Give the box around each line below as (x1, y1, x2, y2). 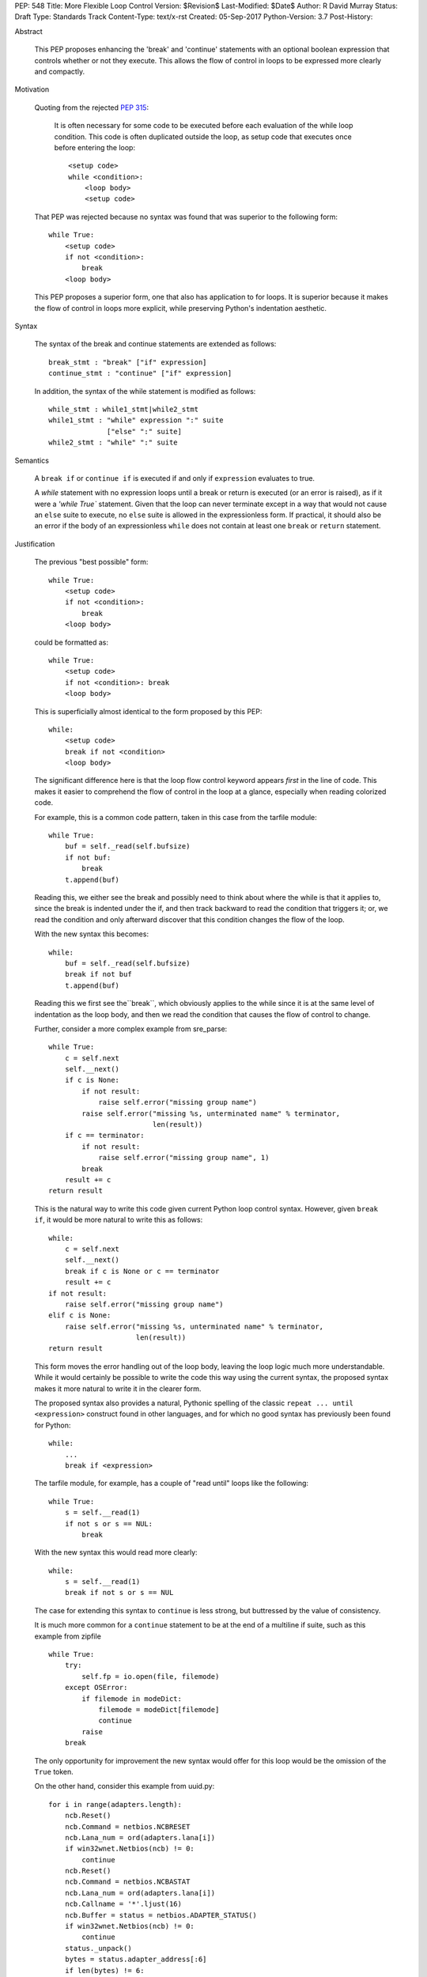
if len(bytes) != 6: (64, 1966, 145, 1975)
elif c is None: (48, 1311, 111, 1320)
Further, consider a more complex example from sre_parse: (34, 1024, 228, 1034)
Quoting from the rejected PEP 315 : (34, 103, 149, 112)
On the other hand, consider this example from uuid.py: (34, 1782, 215, 1791)
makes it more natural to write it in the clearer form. (34, 1384, 202, 1393)
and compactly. (34, 66, 85, 76)
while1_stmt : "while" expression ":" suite (48, 416, 225, 425)
